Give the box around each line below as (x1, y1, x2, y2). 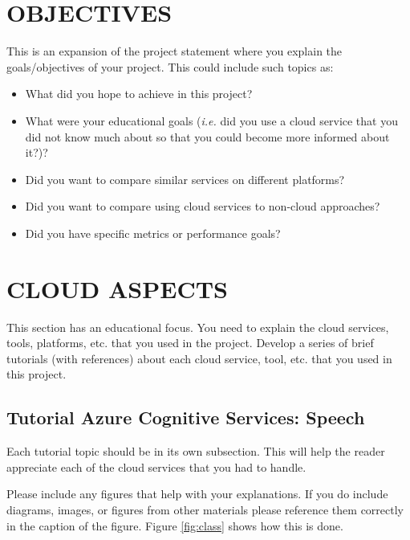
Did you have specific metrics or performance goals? (25, 224, 281, 241)
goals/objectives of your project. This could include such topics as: (6, 58, 334, 75)
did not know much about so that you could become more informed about (25, 128, 390, 145)
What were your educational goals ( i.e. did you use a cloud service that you (25, 112, 398, 129)
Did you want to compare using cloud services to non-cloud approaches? (25, 198, 380, 215)
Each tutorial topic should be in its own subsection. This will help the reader (6, 443, 385, 460)
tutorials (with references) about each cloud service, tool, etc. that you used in (6, 350, 392, 366)
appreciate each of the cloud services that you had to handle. (6, 458, 306, 475)
